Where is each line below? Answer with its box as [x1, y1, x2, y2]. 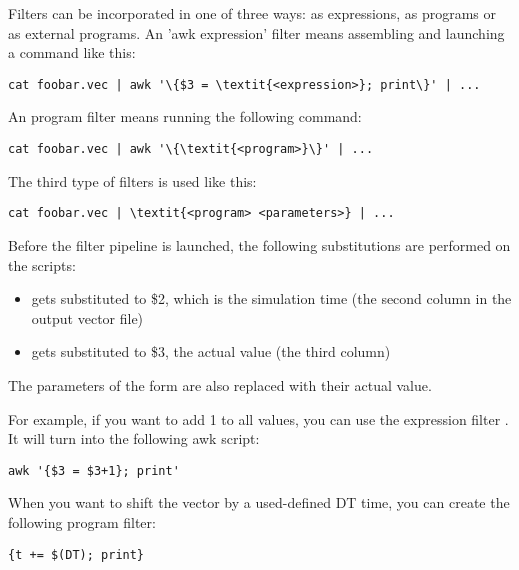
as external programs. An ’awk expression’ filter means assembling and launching [8, 22, 505, 43]
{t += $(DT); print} [8, 547, 145, 562]
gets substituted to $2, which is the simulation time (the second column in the [31, 288, 512, 309]
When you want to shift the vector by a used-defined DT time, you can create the [8, 492, 510, 513]
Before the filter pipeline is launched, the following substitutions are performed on [8, 234, 511, 255]
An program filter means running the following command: [8, 106, 362, 127]
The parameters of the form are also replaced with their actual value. [8, 374, 432, 395]
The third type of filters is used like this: [8, 170, 257, 191]
